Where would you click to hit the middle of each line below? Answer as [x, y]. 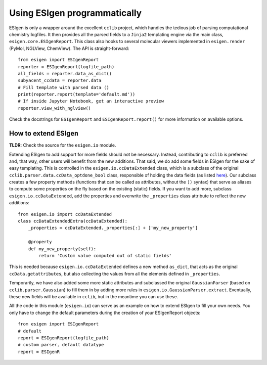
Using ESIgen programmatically [75, 13]
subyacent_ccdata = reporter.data [60, 81]
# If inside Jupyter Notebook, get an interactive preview [91, 101]
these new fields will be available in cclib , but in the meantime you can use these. [93, 296]
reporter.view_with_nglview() [55, 108]
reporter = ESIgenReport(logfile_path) [66, 67]
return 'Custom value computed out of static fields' [105, 255]
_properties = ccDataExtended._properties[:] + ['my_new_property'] [113, 228]
